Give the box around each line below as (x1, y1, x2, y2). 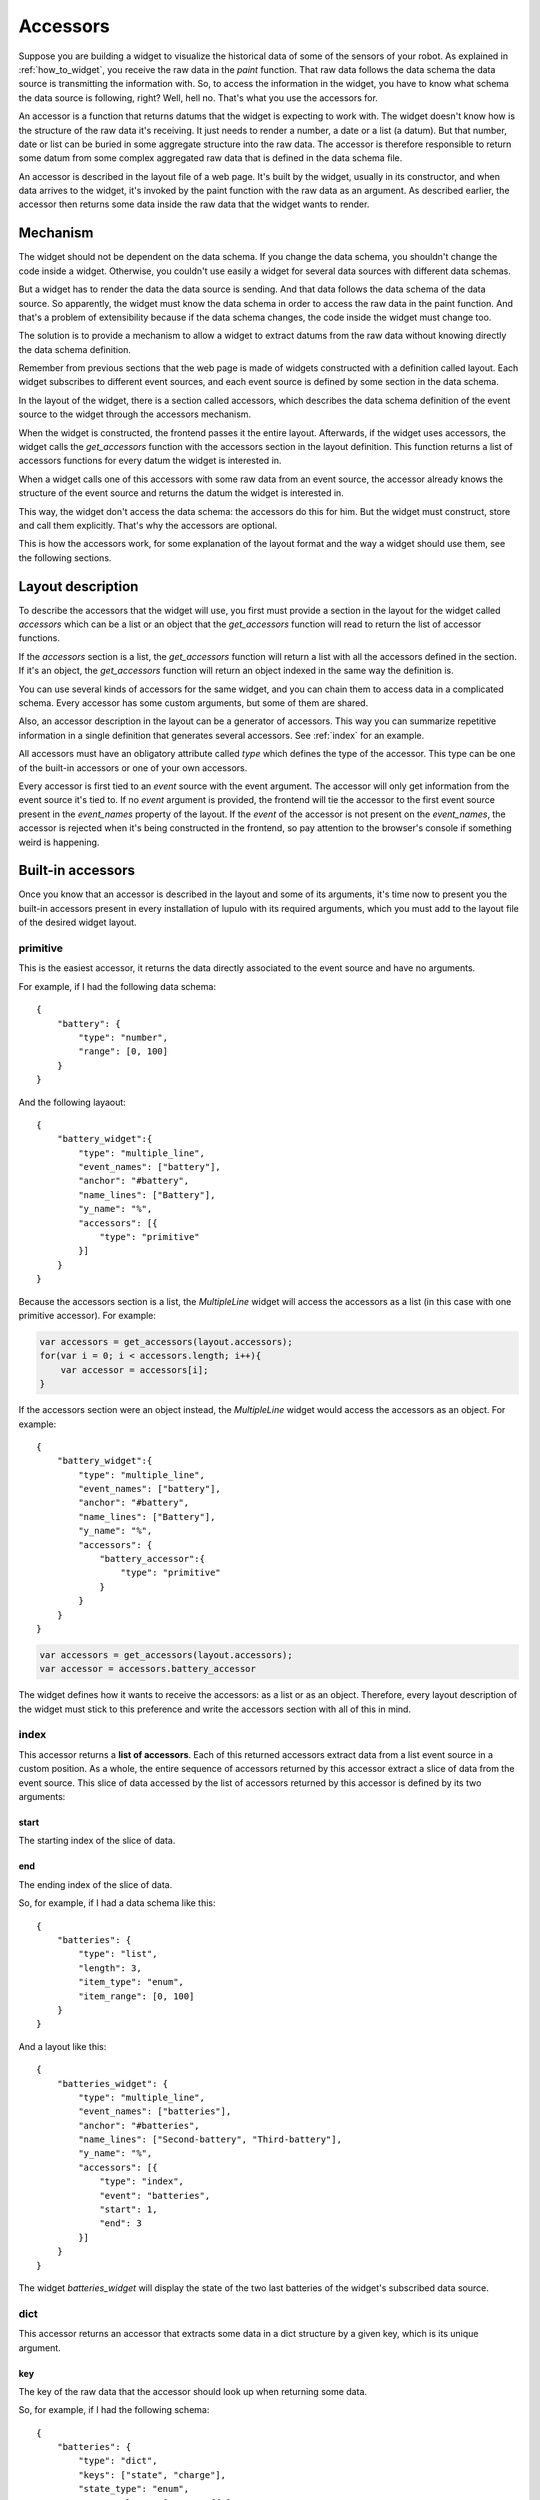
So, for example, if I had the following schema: (18, 2404, 210, 2416)
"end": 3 (99, 2218, 142, 2229)
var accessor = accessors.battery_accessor (39, 1663, 257, 1675)
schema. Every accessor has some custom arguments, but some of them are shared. (18, 697, 369, 709)
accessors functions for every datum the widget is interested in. (18, 455, 282, 467)
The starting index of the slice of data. (18, 1835, 176, 1847)
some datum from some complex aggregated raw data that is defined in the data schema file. (18, 152, 403, 164)
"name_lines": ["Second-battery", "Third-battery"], (78, 2134, 342, 2145)
